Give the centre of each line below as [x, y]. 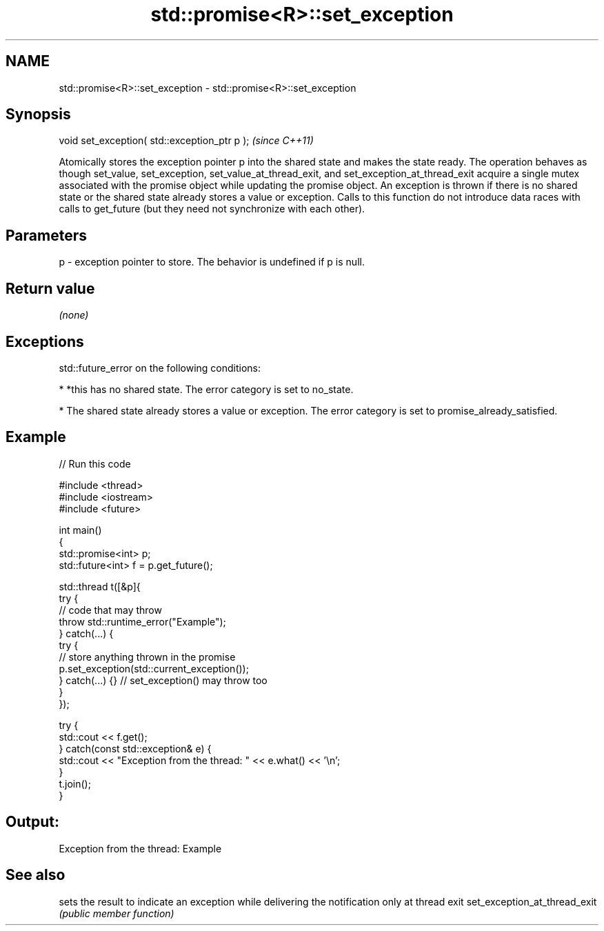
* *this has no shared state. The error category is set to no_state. [206, 389]
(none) [74, 315]
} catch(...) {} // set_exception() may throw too [163, 680]
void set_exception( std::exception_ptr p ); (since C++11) [186, 141]
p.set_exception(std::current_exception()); [154, 668]
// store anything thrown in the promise [147, 657]
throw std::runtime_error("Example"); [142, 621]
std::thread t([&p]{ [100, 586]
